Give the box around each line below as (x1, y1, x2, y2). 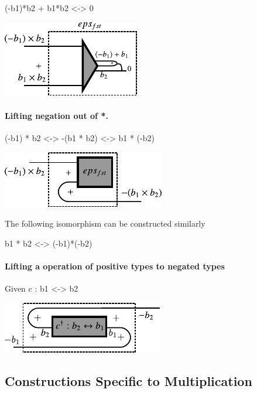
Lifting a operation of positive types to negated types (5, 259, 225, 272)
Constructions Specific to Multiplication (5, 371, 252, 389)
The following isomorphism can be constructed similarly (5, 217, 205, 230)
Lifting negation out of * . (5, 109, 108, 121)
